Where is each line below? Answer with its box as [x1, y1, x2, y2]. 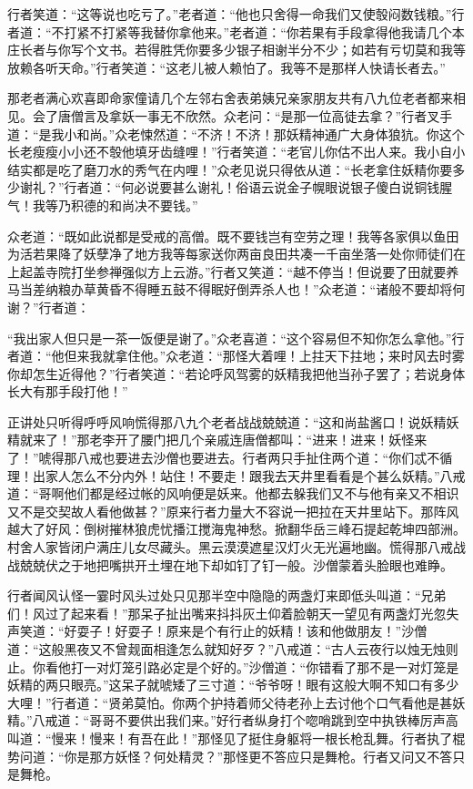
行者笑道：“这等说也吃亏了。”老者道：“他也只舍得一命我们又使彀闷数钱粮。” [7, 5, 452, 23]
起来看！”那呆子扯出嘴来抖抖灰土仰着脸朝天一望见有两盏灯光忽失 [70, 603, 459, 622]
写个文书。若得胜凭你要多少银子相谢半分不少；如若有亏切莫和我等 [70, 40, 466, 59]
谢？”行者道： [7, 297, 90, 316]
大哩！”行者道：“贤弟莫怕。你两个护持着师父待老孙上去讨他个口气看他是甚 [7, 692, 453, 712]
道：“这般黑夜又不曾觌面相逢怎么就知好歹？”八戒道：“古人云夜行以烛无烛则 [7, 640, 458, 658]
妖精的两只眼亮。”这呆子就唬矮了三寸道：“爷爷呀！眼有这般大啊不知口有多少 [7, 675, 459, 694]
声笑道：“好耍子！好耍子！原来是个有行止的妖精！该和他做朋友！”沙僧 [7, 621, 428, 640]
